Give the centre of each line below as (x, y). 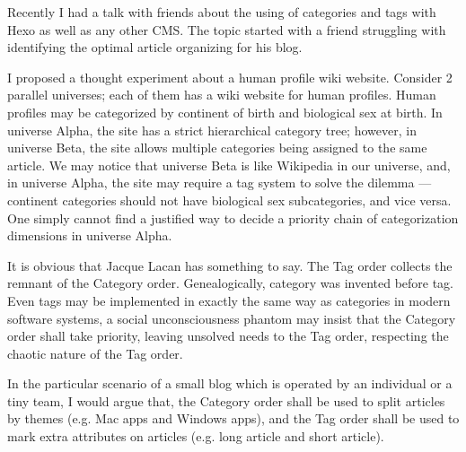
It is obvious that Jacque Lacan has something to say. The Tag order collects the (230, 265)
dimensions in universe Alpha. (90, 235)
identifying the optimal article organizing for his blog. (155, 47)
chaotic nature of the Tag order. (95, 353)
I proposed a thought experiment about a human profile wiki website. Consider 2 (230, 77)
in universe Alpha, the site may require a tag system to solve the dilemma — (220, 183)
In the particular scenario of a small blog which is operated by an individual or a (230, 383)
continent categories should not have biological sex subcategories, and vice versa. (229, 200)
